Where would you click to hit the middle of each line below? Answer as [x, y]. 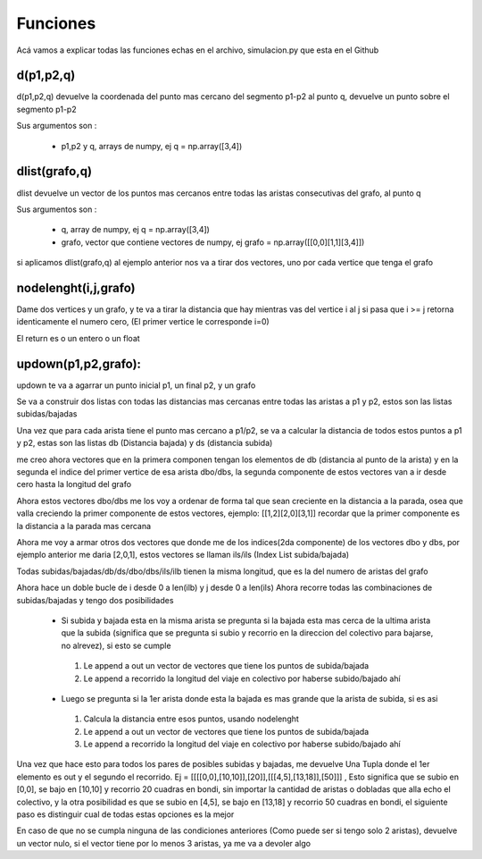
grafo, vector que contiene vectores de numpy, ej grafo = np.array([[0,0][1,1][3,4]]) [213, 242]
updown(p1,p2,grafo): [79, 363]
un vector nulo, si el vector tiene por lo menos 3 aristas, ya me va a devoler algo [164, 843]
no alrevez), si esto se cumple [116, 645]
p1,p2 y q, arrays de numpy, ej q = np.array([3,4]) [152, 146]
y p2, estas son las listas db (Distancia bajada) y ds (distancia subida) [145, 443]
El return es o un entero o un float [78, 338]
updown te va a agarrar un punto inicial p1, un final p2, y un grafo [136, 385]
